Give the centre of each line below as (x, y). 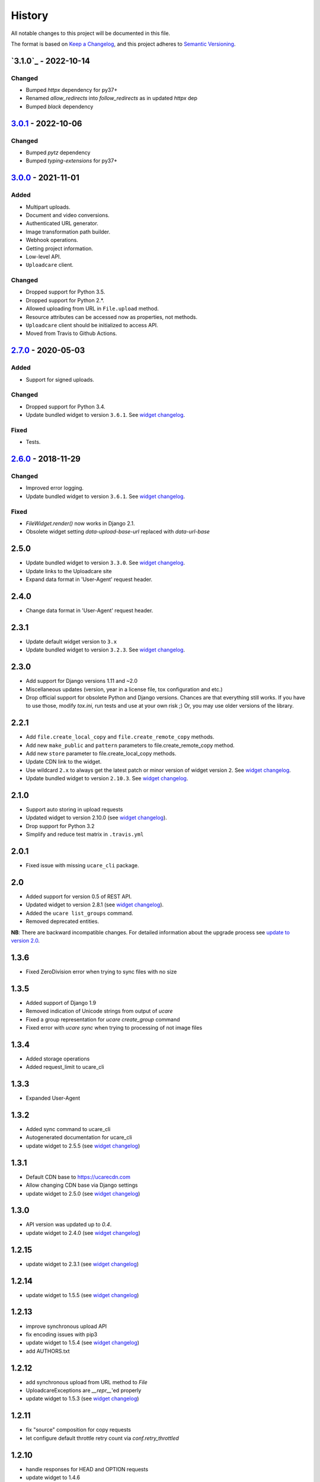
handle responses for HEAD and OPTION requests (87, 1469)
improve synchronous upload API (66, 1326)
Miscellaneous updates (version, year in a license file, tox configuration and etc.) (124, 689)
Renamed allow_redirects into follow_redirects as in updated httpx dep (112, 98)
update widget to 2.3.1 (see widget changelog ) (82, 1264)
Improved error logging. (55, 488)
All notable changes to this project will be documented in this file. (91, 33)
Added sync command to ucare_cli (68, 1129)
